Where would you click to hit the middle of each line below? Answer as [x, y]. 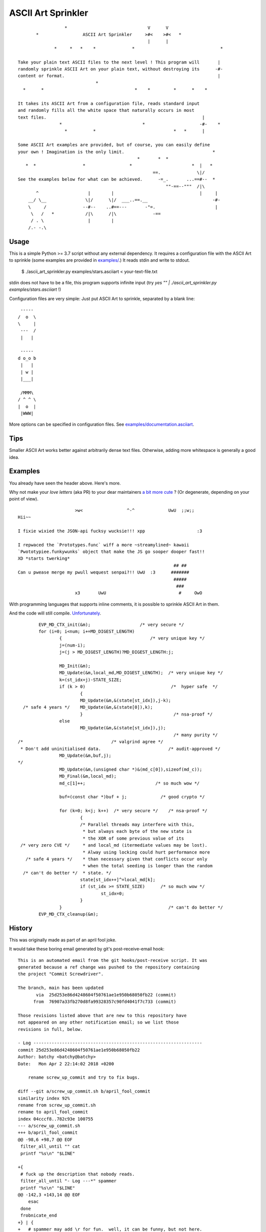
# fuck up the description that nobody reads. [78, 1174]
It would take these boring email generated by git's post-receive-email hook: [87, 949]
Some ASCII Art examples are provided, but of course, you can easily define [114, 145]
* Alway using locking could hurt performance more [146, 852]
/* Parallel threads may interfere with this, [137, 824]
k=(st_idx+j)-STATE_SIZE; [91, 680]
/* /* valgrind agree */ [91, 742]
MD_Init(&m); [75, 666]
